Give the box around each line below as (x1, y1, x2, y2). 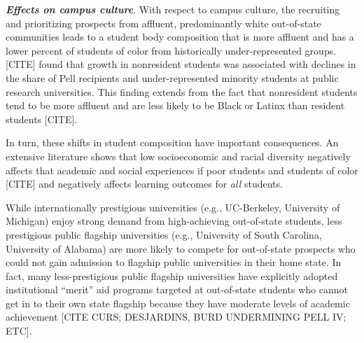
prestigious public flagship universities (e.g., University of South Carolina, (6, 227, 322, 241)
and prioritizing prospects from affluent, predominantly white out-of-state (6, 15, 321, 30)
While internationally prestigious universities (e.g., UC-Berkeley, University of (6, 199, 340, 214)
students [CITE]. (6, 111, 78, 126)
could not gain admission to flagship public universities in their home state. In (6, 255, 342, 269)
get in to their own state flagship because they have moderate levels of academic (6, 295, 350, 310)
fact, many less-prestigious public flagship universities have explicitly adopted (6, 268, 338, 283)
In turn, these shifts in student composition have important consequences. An (6, 135, 339, 150)
